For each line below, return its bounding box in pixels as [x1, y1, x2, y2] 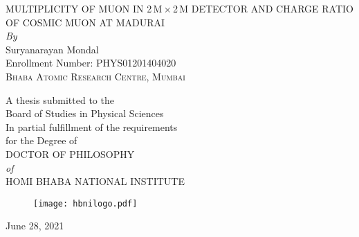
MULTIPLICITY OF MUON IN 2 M [6, 1, 163, 15]
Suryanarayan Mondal [6, 42, 99, 56]
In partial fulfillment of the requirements [6, 119, 178, 134]
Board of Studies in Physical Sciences [6, 106, 164, 121]
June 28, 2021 [6, 218, 64, 233]
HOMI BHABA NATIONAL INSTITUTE [6, 174, 185, 188]
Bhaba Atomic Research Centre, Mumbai [6, 69, 185, 83]
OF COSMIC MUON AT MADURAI [6, 15, 165, 29]
